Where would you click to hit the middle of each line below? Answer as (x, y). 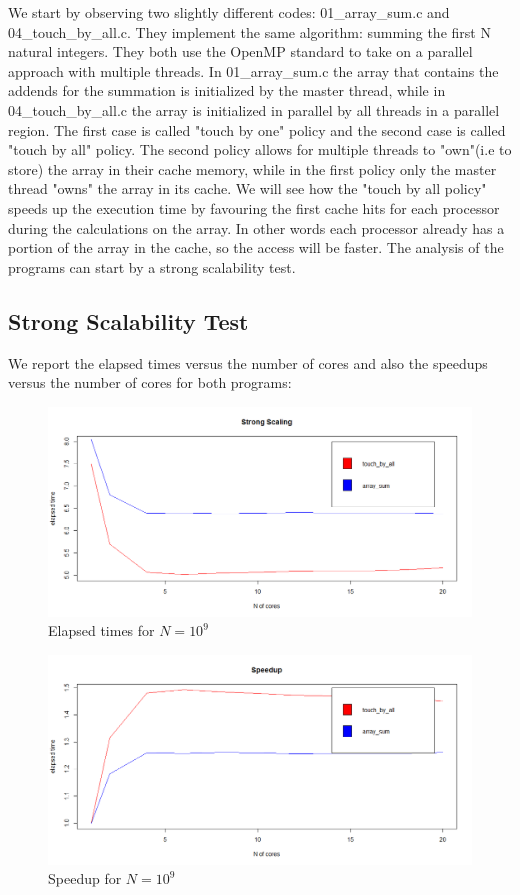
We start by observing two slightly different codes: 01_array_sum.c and (229, 12)
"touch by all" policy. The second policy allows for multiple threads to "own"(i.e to (260, 149)
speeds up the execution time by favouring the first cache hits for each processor (254, 207)
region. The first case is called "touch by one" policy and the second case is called (257, 129)
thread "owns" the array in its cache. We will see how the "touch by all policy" (247, 188)
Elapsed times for (101, 630)
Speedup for (85, 878)
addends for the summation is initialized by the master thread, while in (227, 90)
